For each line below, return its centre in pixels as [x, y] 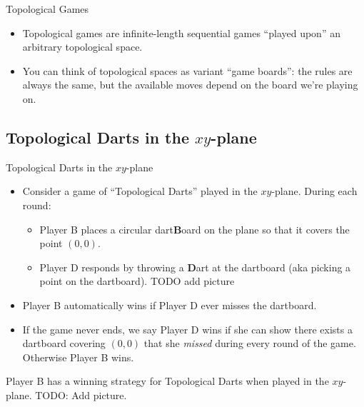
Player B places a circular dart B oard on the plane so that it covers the [194, 229]
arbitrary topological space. [82, 47]
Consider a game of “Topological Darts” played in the [140, 191]
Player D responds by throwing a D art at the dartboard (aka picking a [195, 267]
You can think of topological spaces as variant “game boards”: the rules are [187, 70]
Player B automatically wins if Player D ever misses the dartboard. [170, 305]
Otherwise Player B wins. [78, 357]
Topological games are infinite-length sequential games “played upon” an [181, 32]
